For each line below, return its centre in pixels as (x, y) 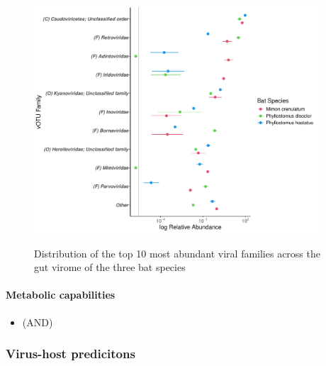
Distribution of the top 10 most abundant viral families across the (177, 253)
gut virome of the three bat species (110, 267)
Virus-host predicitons (71, 354)
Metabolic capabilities (61, 295)
